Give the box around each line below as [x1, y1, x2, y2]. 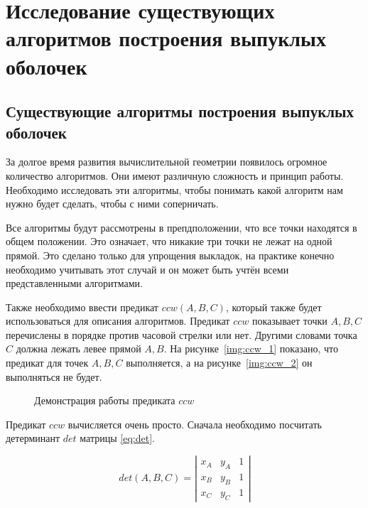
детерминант [6, 431, 60, 445]
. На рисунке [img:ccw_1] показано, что [163, 341, 338, 356]
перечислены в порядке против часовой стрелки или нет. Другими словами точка [6, 327, 357, 342]
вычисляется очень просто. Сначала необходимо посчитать [67, 416, 322, 431]
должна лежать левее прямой [16, 341, 141, 356]
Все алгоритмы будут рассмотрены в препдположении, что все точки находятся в [6, 220, 357, 234]
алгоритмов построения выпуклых [6, 23, 326, 53]
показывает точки [251, 313, 328, 328]
